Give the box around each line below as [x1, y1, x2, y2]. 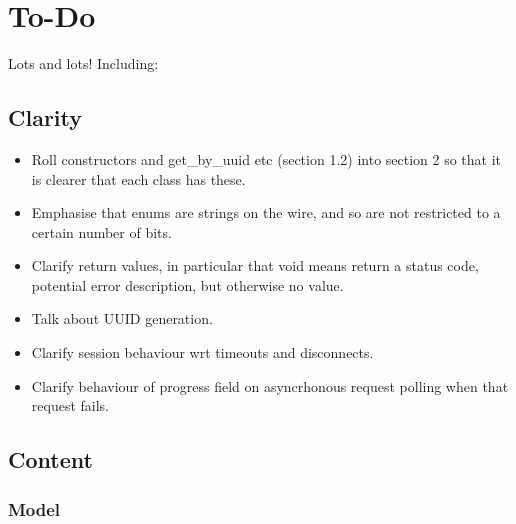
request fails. [31, 395, 109, 416]
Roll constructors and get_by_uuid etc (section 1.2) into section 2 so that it [31, 148, 502, 169]
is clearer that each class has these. [31, 168, 246, 189]
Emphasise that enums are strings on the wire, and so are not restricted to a [31, 202, 501, 223]
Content [8, 444, 93, 475]
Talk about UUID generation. [31, 308, 213, 329]
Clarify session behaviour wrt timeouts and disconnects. [31, 342, 374, 363]
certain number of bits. [31, 221, 172, 242]
